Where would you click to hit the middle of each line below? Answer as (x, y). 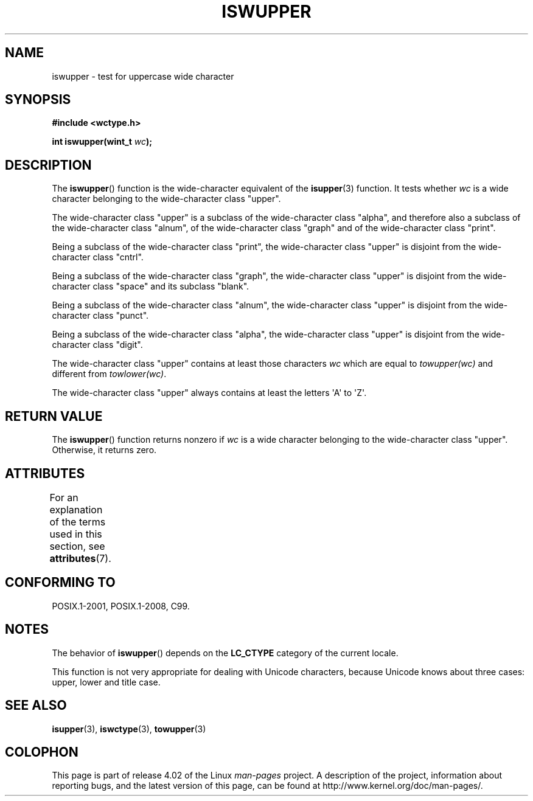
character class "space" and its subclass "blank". (151, 286)
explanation (76, 509)
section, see (77, 546)
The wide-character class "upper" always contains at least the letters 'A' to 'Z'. (209, 393)
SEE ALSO (36, 706)
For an (64, 497)
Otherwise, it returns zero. (104, 450)
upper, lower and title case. (106, 682)
